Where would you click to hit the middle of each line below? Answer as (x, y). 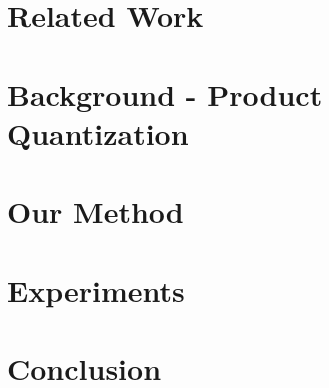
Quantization (98, 132)
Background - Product (165, 93)
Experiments (96, 289)
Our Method (95, 211)
